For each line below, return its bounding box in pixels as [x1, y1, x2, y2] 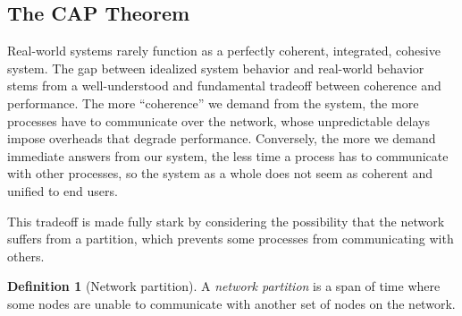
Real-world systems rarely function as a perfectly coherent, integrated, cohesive [7, 41, 441, 60]
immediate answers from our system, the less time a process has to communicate [7, 146, 449, 165]
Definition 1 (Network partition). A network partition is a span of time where [7, 277, 441, 295]
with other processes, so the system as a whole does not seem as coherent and [7, 164, 433, 183]
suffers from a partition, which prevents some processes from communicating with [7, 229, 454, 248]
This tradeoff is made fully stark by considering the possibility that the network [7, 211, 445, 230]
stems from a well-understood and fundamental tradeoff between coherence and [7, 76, 441, 95]
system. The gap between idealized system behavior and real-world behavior [7, 58, 424, 77]
